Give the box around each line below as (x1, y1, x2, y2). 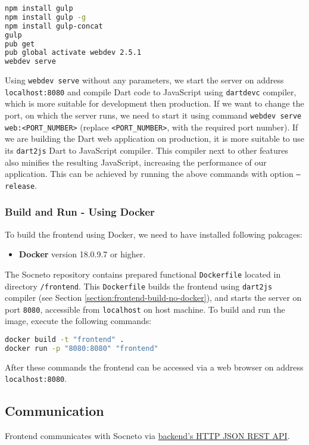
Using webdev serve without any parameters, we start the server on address (5, 74, 284, 86)
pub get (5, 39, 35, 48)
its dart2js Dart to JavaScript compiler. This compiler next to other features (5, 144, 289, 156)
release (5, 182, 35, 191)
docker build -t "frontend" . (5, 335, 124, 344)
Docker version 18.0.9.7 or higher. (18, 248, 146, 260)
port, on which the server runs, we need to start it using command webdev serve (5, 109, 302, 122)
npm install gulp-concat (5, 21, 103, 30)
